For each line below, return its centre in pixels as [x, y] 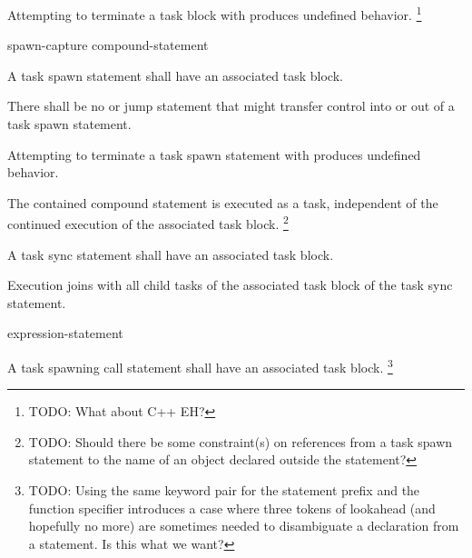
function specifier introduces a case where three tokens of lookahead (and [232, 508]
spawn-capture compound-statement [108, 45]
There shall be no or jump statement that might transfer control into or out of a [231, 106]
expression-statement [65, 333]
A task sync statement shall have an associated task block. [171, 254]
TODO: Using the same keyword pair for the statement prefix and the [224, 490]
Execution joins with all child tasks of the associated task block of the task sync [230, 285]
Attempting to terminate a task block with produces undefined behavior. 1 [215, 13]
